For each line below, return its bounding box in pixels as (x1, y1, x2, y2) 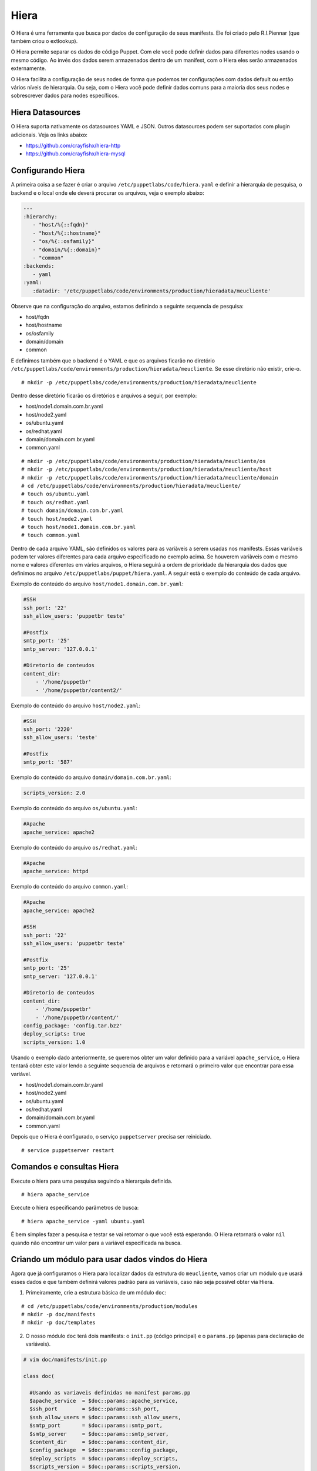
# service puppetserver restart (21, 1147, 114, 1153)
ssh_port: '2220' (23, 725, 73, 733)
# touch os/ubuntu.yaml (21, 491, 90, 497)
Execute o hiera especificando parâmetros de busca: (11, 1204, 139, 1212)
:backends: (23, 262, 55, 269)
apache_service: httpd (23, 868, 89, 875)
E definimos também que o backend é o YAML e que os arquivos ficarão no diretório (11, 357, 215, 364)
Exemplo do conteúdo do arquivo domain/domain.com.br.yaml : (11, 774, 171, 781)
